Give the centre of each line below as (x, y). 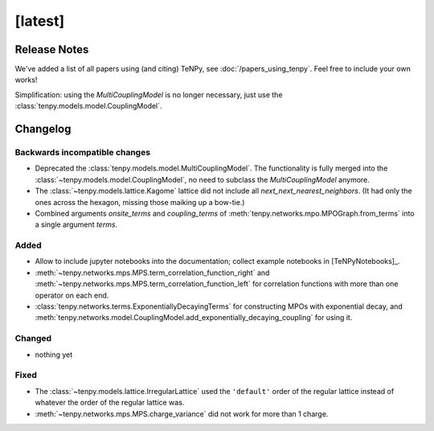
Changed (33, 339)
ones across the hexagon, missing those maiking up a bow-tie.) (140, 202)
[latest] (40, 21)
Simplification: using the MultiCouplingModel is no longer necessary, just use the (149, 94)
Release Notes (52, 49)
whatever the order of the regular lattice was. (110, 403)
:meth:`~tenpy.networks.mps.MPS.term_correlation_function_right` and (152, 273)
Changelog (43, 129)
